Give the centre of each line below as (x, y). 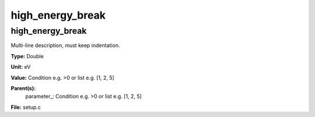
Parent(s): (23, 88)
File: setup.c (26, 107)
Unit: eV (21, 67)
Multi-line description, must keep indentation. (65, 45)
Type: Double (27, 56)
